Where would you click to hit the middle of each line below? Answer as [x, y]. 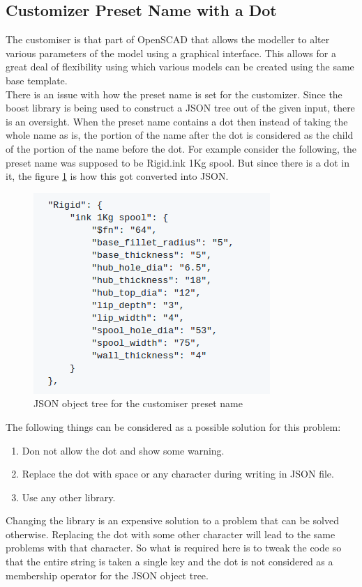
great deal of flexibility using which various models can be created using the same [180, 67]
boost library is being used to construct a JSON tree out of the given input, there [180, 108]
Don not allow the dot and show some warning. [123, 450]
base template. [37, 80]
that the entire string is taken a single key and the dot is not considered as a [169, 562]
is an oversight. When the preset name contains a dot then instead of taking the [177, 121]
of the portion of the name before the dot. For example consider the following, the [181, 148]
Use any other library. [69, 497]
